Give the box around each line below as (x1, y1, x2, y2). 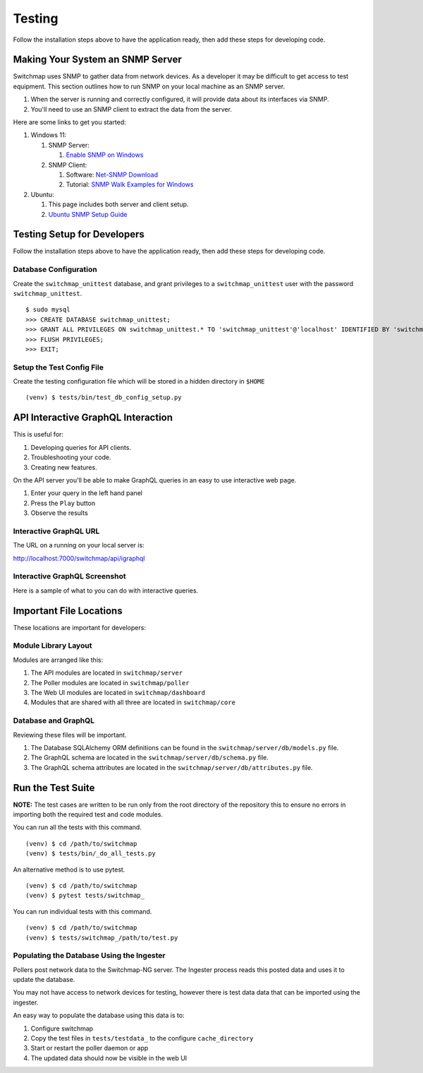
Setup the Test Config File (13, 362, 104, 372)
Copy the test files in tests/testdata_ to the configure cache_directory (30, 1033, 254, 1042)
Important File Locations (13, 605, 123, 617)
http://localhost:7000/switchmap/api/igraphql (13, 554, 145, 562)
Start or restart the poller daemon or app (30, 1044, 149, 1053)
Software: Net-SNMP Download (66, 170, 159, 179)
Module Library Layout (13, 641, 92, 651)
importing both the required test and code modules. (13, 810, 164, 819)
